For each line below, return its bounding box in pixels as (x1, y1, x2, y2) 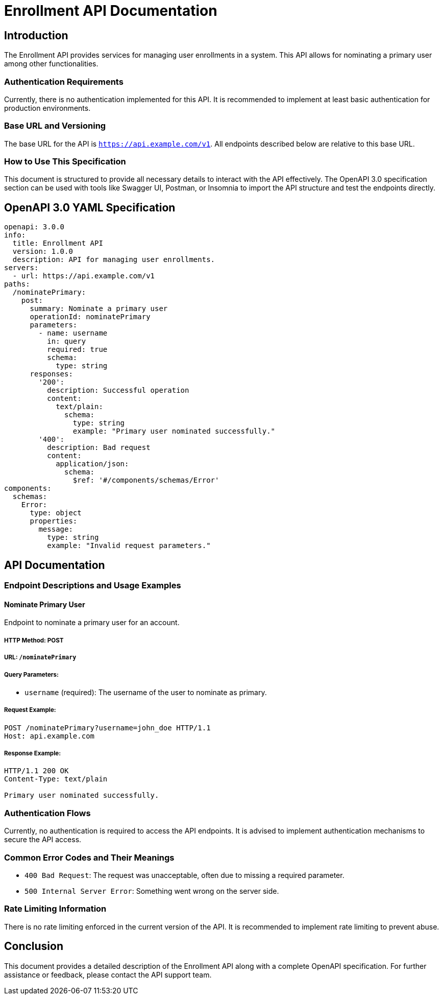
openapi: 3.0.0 (4, 223, 65, 231)
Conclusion (4, 940, 64, 953)
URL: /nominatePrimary (4, 654, 77, 661)
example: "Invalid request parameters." (47, 541, 211, 550)
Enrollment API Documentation (4, 2, 217, 19)
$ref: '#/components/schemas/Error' (72, 476, 219, 485)
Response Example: (4, 750, 61, 757)
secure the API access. (4, 835, 82, 844)
